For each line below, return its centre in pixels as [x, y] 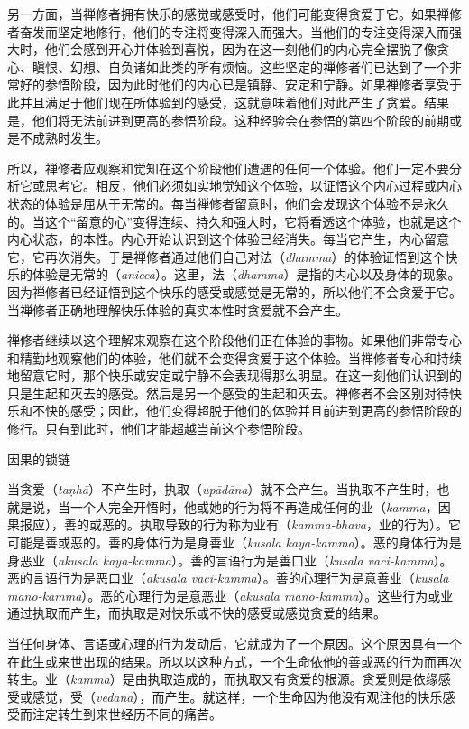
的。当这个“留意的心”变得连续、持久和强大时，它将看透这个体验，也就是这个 [234, 221]
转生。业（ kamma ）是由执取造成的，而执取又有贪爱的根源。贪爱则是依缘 [223, 679]
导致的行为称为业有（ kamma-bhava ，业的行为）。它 [313, 524]
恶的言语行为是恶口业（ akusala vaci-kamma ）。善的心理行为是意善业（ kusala [228, 578]
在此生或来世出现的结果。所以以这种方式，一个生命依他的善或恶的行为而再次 [234, 661]
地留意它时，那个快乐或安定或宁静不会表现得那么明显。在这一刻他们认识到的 [234, 375]
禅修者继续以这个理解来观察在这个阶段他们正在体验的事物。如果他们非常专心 [234, 340]
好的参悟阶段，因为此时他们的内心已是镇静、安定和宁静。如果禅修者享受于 [240, 84]
